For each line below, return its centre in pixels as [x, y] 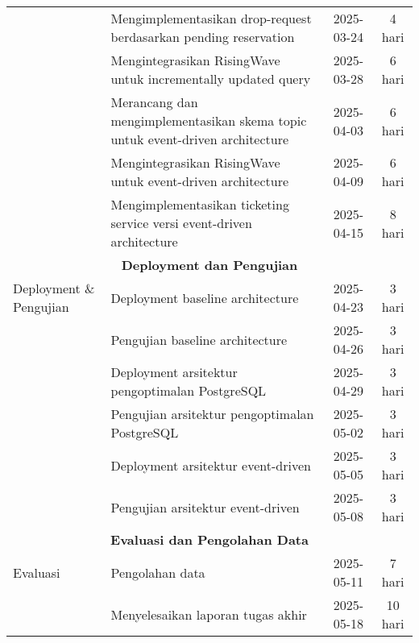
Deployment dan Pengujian [209, 265]
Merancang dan [154, 102]
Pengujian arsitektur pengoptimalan [212, 414]
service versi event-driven [181, 223]
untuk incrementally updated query [211, 79]
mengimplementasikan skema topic [209, 120]
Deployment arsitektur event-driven [211, 465]
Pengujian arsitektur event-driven [205, 507]
